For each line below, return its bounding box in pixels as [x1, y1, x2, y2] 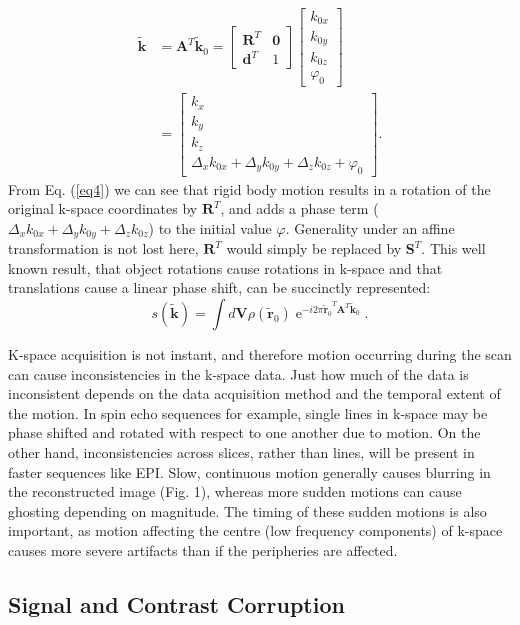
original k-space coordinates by [8, 198, 198, 219]
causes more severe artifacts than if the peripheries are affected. [8, 539, 398, 560]
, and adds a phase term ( [220, 198, 379, 219]
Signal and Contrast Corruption [8, 588, 345, 619]
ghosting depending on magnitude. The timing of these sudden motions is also [8, 500, 487, 521]
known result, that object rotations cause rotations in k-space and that [8, 257, 443, 278]
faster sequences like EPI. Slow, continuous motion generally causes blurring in [8, 461, 491, 482]
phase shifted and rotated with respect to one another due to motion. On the [8, 422, 481, 443]
